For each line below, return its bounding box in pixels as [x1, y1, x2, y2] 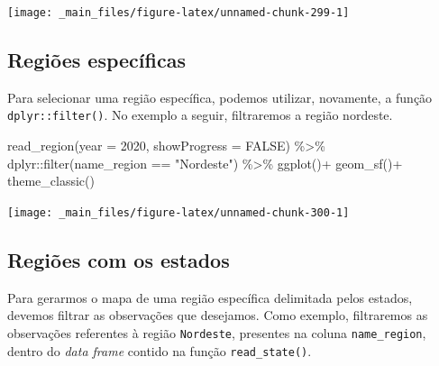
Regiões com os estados [7, 245, 230, 273]
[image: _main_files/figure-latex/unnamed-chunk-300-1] [7, 206, 350, 219]
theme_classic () [7, 171, 95, 190]
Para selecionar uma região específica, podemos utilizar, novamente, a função [7, 87, 433, 106]
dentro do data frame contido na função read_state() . [7, 341, 312, 360]
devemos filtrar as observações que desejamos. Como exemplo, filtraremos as [7, 306, 428, 325]
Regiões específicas [7, 46, 186, 74]
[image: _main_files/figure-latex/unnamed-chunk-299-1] [7, 6, 350, 19]
